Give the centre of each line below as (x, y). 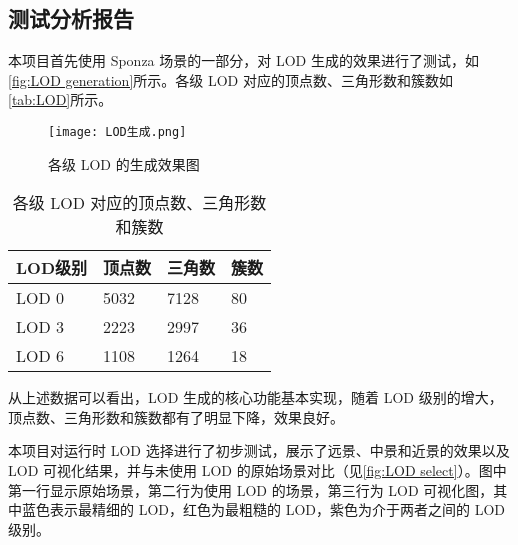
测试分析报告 (71, 18)
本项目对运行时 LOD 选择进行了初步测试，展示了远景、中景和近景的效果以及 (259, 450)
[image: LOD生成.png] (117, 131)
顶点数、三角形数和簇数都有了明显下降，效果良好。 (176, 416)
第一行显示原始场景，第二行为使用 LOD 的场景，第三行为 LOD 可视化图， (251, 489)
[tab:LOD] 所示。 (60, 99)
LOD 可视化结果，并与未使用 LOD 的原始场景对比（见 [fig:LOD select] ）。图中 (257, 470)
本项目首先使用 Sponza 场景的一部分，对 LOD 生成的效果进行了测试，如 (243, 60)
